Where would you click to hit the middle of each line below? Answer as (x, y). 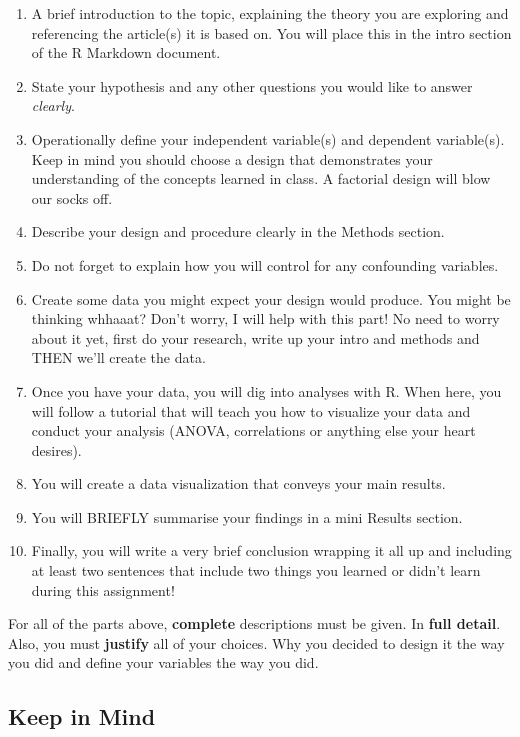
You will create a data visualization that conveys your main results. (238, 483)
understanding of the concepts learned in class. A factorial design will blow (261, 178)
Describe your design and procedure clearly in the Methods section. (238, 231)
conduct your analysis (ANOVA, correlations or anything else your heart (253, 430)
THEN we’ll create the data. (118, 357)
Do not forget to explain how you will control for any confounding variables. (265, 264)
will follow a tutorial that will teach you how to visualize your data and (251, 410)
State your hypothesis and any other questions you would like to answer (252, 85)
